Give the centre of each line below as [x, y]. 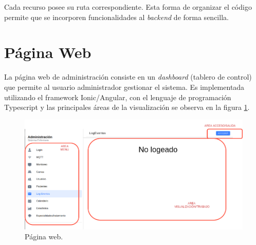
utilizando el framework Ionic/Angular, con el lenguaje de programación [118, 97]
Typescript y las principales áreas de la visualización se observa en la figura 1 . [127, 107]
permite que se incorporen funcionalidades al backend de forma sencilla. [116, 17]
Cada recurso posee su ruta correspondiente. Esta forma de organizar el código [128, 7]
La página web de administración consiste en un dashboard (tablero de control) [128, 77]
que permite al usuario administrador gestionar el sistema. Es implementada [124, 87]
